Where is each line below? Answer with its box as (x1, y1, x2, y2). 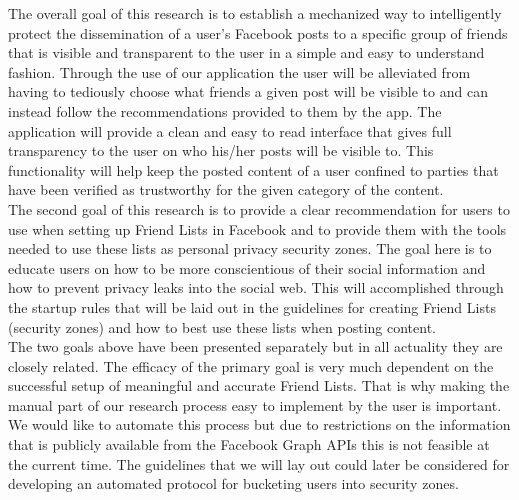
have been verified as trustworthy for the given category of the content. (8, 179, 444, 200)
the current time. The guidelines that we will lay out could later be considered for (8, 453, 510, 474)
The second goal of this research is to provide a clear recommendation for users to (8, 198, 510, 219)
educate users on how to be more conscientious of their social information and (8, 257, 486, 278)
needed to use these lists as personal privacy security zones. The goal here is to (8, 238, 492, 259)
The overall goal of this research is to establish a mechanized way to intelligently (8, 3, 502, 23)
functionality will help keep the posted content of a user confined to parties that (8, 159, 499, 180)
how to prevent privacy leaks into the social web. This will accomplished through (8, 277, 504, 298)
